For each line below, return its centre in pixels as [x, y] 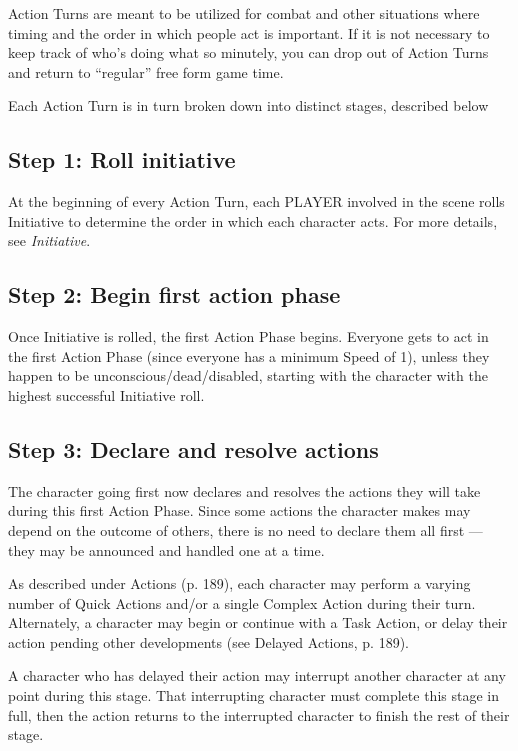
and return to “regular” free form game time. [146, 71]
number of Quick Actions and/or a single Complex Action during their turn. [242, 602]
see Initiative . [49, 240]
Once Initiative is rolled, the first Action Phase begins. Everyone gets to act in [248, 336]
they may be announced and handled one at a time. [166, 549]
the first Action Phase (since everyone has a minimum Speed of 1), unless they [249, 355]
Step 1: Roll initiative [122, 159]
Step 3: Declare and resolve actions [193, 448]
